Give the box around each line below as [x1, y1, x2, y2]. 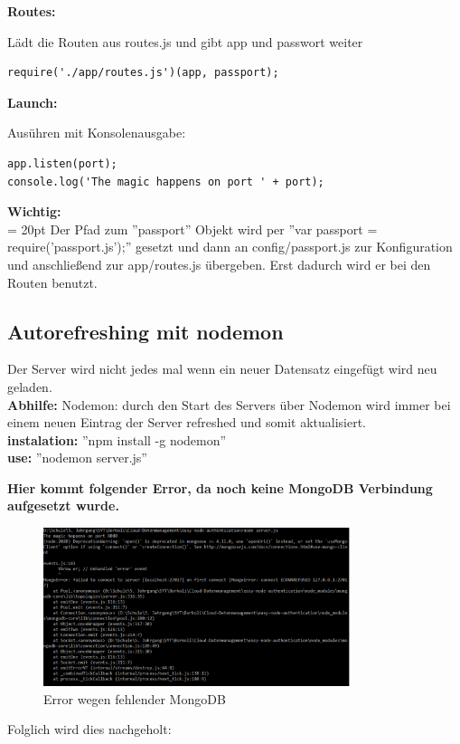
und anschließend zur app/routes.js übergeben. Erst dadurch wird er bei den [7, 254, 431, 273]
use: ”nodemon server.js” [7, 448, 147, 467]
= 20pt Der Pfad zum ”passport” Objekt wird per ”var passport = [7, 219, 378, 238]
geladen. [7, 377, 52, 396]
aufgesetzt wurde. [7, 496, 119, 515]
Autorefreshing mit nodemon [7, 317, 284, 345]
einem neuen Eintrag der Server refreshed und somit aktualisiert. [7, 413, 366, 432]
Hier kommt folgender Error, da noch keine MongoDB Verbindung [7, 478, 433, 497]
